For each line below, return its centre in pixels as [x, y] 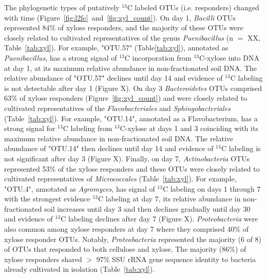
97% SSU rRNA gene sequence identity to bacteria [176, 259]
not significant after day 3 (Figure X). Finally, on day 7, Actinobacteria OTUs [127, 158]
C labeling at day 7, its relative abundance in [169, 199]
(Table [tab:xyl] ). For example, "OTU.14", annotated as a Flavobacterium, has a [131, 118]
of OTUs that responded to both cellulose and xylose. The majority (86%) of [125, 249]
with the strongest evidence [47, 199]
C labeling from [88, 128]
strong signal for [30, 128]
